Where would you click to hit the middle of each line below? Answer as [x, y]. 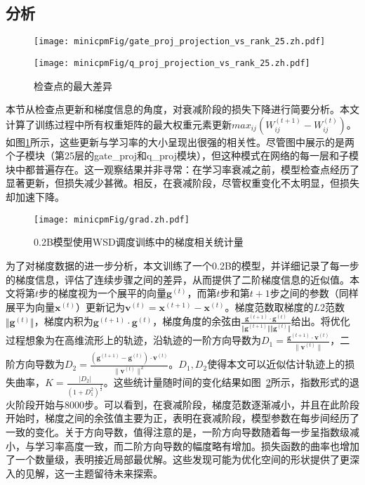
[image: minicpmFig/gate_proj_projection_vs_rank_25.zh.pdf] [180, 42]
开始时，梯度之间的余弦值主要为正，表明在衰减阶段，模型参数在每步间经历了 [182, 418]
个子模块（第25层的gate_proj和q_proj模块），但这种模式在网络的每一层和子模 [182, 155]
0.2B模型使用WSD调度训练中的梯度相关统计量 [139, 242]
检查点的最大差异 [73, 85]
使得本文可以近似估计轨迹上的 [276, 364]
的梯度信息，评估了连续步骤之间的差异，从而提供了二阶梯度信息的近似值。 [178, 279]
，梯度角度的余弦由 [197, 321]
